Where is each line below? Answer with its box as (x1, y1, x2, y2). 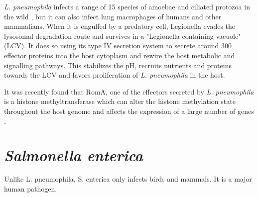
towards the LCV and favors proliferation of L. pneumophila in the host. (4, 70, 225, 80)
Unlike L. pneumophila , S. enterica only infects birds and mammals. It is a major (4, 174, 253, 184)
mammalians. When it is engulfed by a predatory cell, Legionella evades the (4, 21, 236, 31)
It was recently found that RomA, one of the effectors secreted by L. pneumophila (4, 86, 254, 97)
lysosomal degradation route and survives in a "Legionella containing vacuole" (4, 30, 241, 41)
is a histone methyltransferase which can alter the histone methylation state (4, 96, 236, 106)
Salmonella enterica (4, 145, 143, 166)
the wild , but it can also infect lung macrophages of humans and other (4, 11, 222, 21)
